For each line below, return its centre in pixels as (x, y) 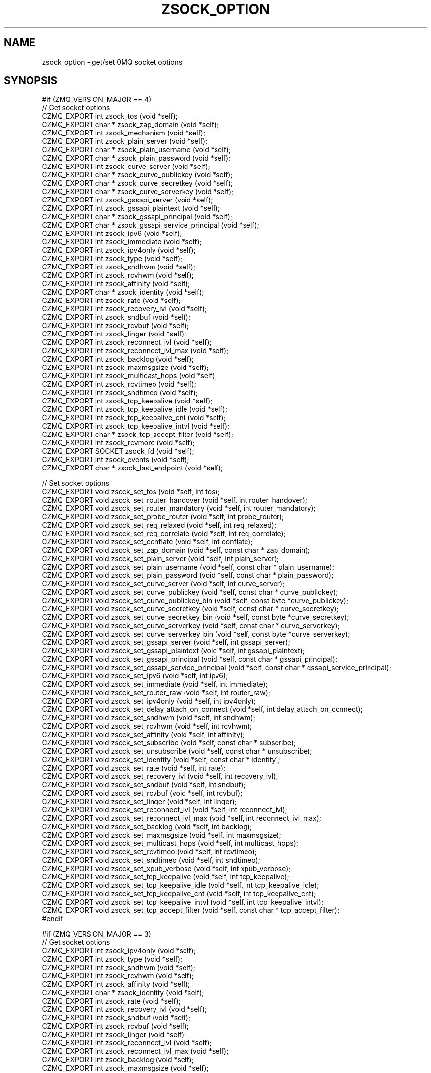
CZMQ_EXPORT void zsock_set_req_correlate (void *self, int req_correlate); (164, 534)
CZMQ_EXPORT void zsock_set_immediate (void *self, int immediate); (155, 684)
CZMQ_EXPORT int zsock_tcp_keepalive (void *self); (127, 401)
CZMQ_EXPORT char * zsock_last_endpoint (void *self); (133, 468)
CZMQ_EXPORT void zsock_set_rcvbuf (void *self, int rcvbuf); (142, 793)
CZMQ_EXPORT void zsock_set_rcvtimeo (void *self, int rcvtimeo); (149, 852)
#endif (52, 919)
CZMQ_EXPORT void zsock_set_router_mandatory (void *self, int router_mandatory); (179, 508)
